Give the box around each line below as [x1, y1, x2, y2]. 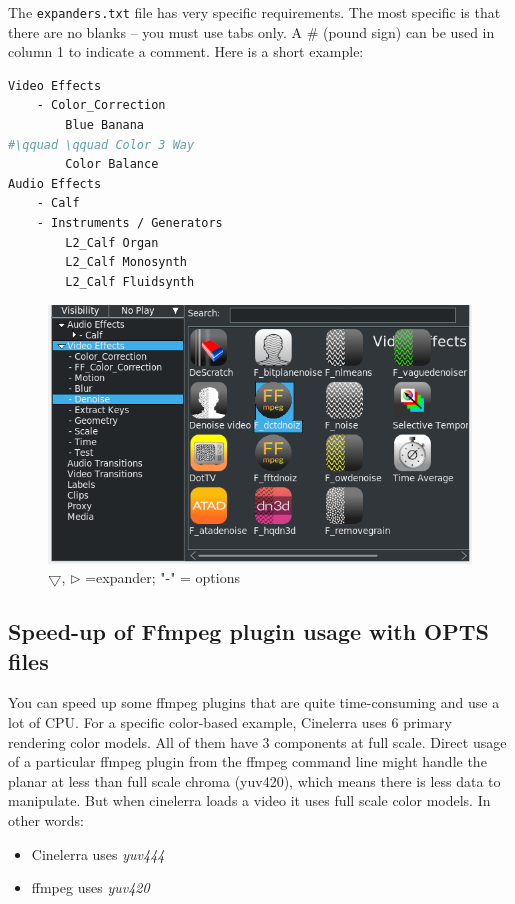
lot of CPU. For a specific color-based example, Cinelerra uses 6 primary [8, 712, 452, 732]
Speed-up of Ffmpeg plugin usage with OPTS [8, 616, 489, 647]
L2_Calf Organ [65, 235, 159, 250]
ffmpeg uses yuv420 [31, 877, 150, 898]
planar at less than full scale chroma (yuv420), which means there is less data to [8, 770, 501, 791]
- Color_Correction [36, 98, 166, 113]
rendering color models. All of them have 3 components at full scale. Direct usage [8, 731, 507, 752]
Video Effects [8, 78, 102, 93]
